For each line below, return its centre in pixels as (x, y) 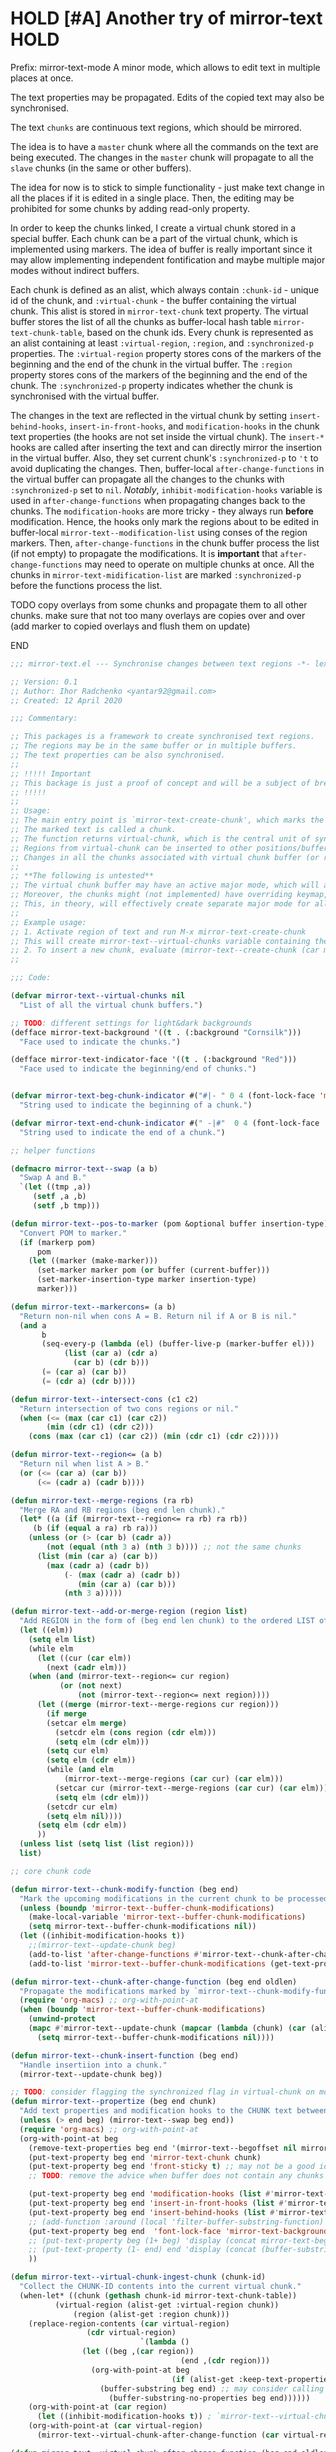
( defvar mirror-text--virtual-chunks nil (98, 996)
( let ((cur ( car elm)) (84, 1658)
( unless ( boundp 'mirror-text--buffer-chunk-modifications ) (147, 1908)
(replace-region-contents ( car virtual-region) (129, 2323)
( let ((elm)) (46, 1630)
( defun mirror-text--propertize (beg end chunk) (113, 2102)
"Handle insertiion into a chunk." (93, 2065)
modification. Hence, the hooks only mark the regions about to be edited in (165, 521)
